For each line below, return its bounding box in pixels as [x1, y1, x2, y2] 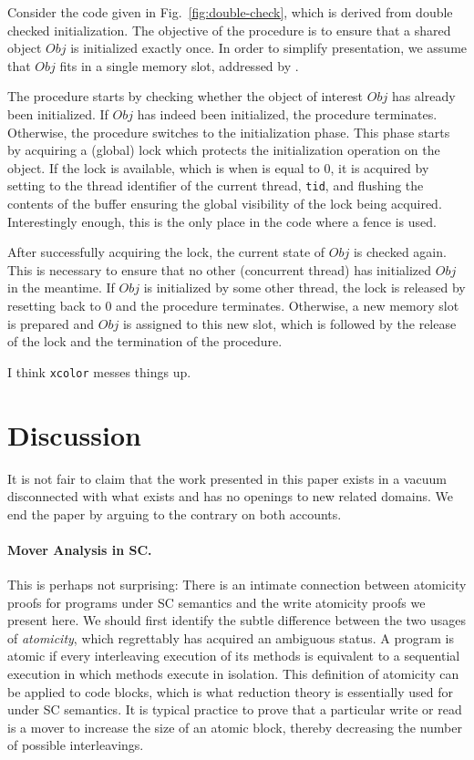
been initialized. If [7, 104, 108, 123]
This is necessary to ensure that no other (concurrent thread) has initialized [7, 260, 432, 279]
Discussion [7, 416, 141, 453]
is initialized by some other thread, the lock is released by [143, 278, 466, 297]
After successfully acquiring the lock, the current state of [7, 242, 325, 262]
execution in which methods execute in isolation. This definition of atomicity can [7, 664, 459, 683]
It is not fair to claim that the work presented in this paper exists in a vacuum [7, 468, 447, 488]
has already [391, 87, 456, 106]
